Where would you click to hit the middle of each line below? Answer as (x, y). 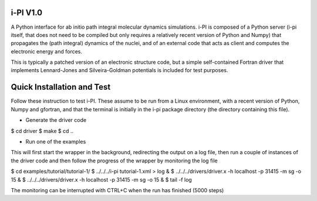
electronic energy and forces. (46, 51)
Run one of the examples (56, 141)
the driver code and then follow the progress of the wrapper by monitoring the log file (114, 161)
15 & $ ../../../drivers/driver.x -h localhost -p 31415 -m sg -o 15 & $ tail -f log (101, 179)
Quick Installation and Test (61, 87)
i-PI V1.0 (27, 13)
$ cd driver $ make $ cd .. (42, 131)
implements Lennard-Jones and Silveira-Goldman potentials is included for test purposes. (119, 70)
